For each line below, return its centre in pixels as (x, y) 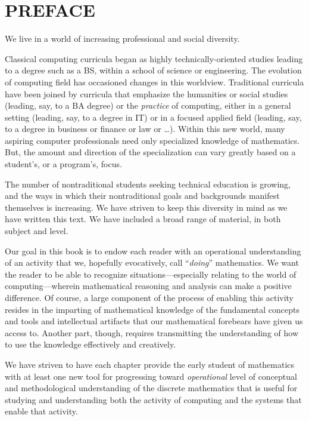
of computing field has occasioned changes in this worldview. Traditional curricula (154, 82)
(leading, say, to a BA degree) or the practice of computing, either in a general (148, 105)
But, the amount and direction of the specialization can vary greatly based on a (150, 152)
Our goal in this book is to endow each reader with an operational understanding (153, 251)
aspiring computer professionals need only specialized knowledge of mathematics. (152, 140)
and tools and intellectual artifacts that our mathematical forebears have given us (154, 321)
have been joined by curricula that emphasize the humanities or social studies (146, 93)
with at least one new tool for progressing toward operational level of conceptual (151, 376)
